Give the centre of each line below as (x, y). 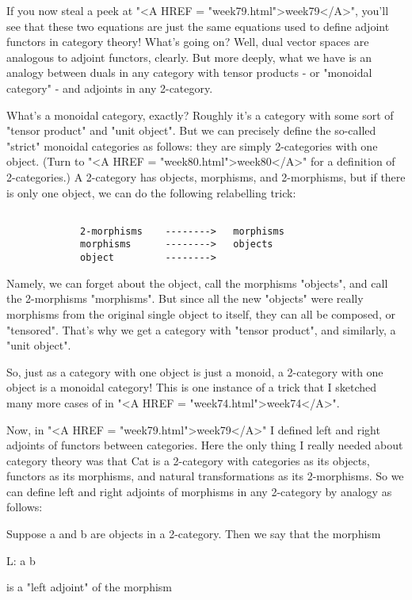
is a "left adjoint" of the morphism (90, 587)
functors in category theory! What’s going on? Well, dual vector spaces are (188, 42)
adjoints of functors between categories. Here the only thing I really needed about (205, 445)
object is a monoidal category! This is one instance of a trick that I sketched (192, 387)
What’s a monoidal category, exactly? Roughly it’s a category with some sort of (200, 115)
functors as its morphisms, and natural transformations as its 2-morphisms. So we (205, 476)
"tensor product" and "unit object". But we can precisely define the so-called (191, 130)
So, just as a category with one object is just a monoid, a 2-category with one (195, 371)
